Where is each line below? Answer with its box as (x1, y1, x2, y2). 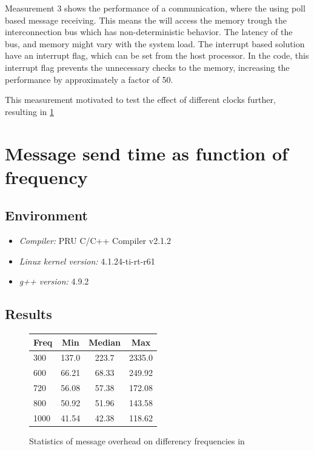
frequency (5, 164, 88, 189)
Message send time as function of (5, 140, 288, 165)
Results (5, 305, 52, 323)
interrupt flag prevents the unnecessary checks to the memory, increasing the (5, 61, 290, 73)
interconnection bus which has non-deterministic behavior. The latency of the (5, 25, 293, 38)
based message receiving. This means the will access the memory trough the (5, 13, 287, 26)
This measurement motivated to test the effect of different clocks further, (5, 93, 276, 106)
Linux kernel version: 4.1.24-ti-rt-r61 (19, 254, 155, 267)
